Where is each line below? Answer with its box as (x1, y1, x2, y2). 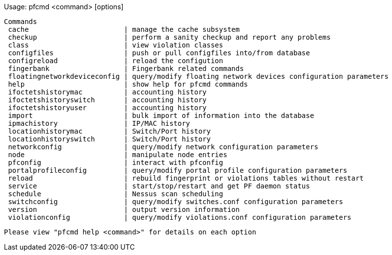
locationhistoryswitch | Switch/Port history (8, 135, 211, 143)
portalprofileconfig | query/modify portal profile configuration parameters (8, 166, 347, 174)
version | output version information (8, 206, 240, 213)
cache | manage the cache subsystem (8, 25, 240, 33)
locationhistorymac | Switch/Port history (8, 127, 211, 135)
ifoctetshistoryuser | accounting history (8, 104, 207, 112)
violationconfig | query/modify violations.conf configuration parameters (8, 213, 352, 221)
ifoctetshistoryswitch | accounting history (8, 96, 207, 104)
